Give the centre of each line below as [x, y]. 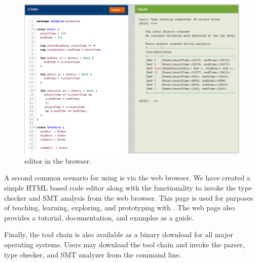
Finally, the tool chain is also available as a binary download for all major [119, 234]
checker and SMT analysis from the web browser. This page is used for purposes [129, 197]
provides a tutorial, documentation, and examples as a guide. [99, 217]
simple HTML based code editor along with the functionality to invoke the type [128, 187]
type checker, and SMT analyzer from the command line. [93, 254]
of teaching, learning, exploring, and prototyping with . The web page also [120, 208]
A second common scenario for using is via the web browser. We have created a [127, 178]
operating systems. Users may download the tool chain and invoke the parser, [124, 244]
